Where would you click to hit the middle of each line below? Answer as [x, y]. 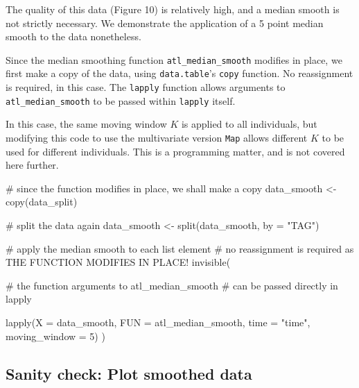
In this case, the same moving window [86, 124]
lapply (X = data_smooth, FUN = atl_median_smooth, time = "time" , [158, 322]
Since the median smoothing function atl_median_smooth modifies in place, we [174, 59]
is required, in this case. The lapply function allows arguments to [146, 87]
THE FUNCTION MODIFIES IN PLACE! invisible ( [118, 262]
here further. [32, 165]
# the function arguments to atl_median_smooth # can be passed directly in [172, 285]
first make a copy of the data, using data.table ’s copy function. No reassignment [179, 73]
